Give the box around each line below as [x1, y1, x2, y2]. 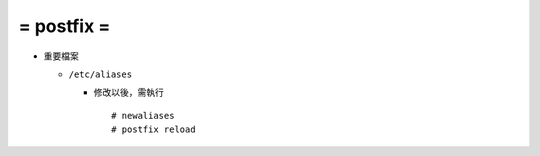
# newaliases [111, 110, 175, 121]
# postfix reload [111, 124, 196, 135]
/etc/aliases [68, 68, 133, 80]
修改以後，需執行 [93, 86, 164, 99]
